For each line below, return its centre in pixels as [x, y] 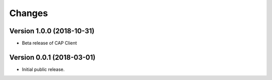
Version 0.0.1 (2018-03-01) [52, 57]
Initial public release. [43, 69]
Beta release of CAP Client [50, 43]
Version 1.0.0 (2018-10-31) [52, 31]
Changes [28, 13]
